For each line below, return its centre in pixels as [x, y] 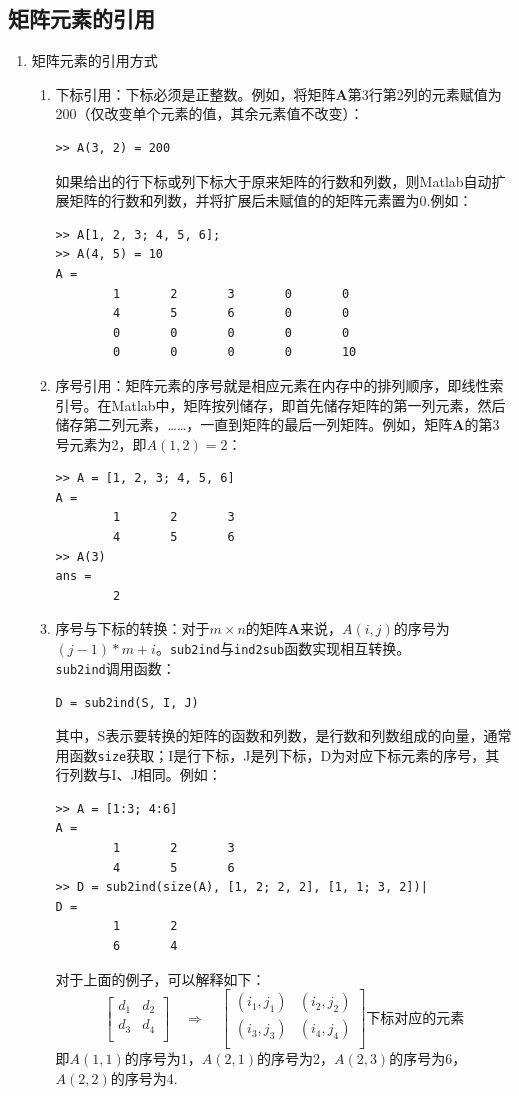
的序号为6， [428, 1058]
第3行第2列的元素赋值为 [424, 93]
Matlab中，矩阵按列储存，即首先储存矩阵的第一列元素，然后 [308, 404]
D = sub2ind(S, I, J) [127, 703]
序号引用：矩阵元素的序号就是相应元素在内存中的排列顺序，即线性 [272, 384]
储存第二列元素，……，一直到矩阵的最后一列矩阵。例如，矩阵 [254, 424]
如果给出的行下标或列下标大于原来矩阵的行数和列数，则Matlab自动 [273, 180]
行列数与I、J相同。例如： [138, 774]
